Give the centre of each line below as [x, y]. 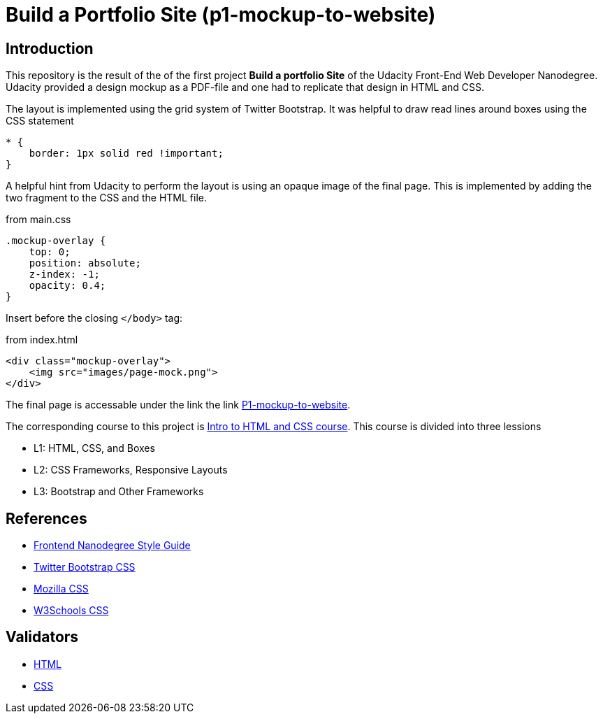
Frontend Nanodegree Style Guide [112, 546]
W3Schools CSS [71, 611]
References [46, 518]
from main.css [38, 220]
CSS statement [40, 121]
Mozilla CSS [61, 589]
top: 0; [50, 252]
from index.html [42, 340]
